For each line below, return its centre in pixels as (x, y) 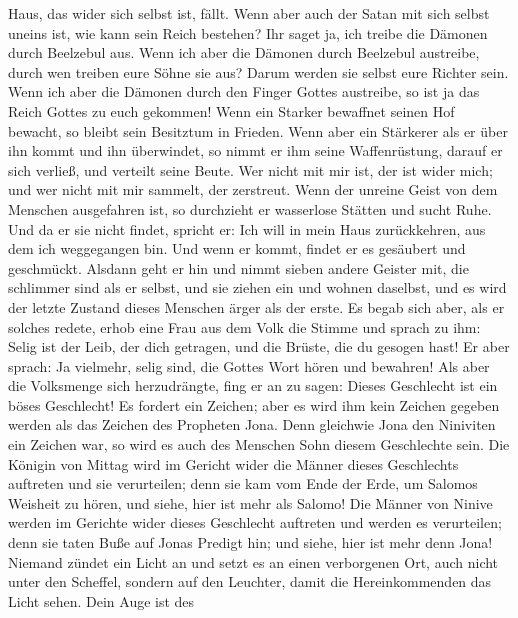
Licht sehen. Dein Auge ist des (101, 600)
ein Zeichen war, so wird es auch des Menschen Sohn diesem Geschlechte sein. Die (259, 444)
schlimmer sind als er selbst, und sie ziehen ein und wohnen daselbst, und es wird (257, 287)
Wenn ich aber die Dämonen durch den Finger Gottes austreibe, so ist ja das (244, 91)
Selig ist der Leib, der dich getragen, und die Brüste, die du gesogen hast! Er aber (259, 346)
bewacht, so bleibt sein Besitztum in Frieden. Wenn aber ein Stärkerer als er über (258, 130)
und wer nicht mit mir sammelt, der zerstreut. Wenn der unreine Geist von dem (253, 189)
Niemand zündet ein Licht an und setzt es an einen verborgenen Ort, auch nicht (253, 561)
